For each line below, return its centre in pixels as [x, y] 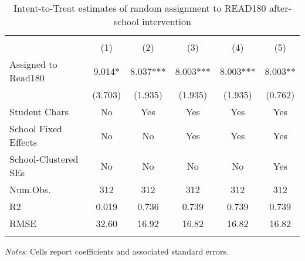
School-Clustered [44, 159]
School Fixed [36, 128]
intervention [167, 21]
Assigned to [33, 64]
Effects [23, 142]
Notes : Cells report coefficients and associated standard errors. [117, 251]
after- [280, 8]
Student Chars [39, 111]
